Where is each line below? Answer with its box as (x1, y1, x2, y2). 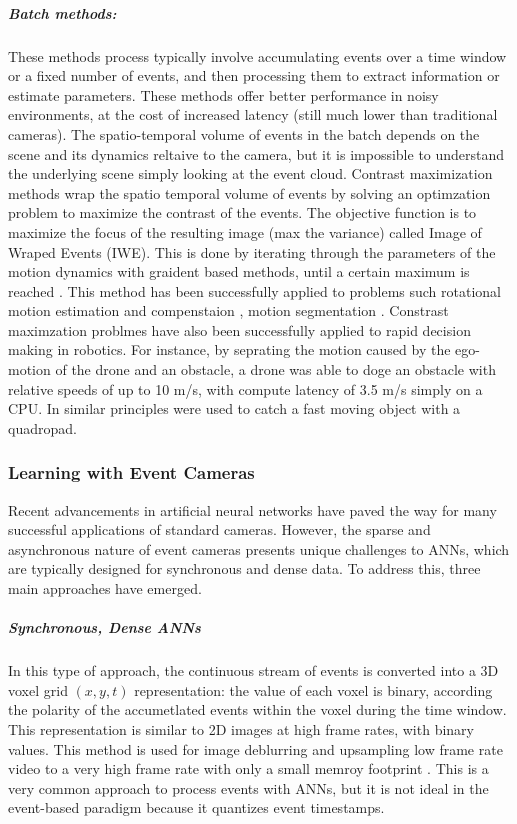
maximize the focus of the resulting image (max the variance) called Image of (8, 221, 482, 242)
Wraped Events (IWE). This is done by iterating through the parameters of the (8, 241, 496, 262)
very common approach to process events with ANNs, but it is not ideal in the (8, 777, 489, 798)
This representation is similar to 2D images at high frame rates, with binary (8, 718, 474, 739)
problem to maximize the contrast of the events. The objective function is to (8, 202, 477, 223)
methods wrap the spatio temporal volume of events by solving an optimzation (8, 182, 491, 203)
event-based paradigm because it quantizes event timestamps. (8, 797, 385, 818)
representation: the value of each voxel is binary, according (134, 679, 493, 700)
